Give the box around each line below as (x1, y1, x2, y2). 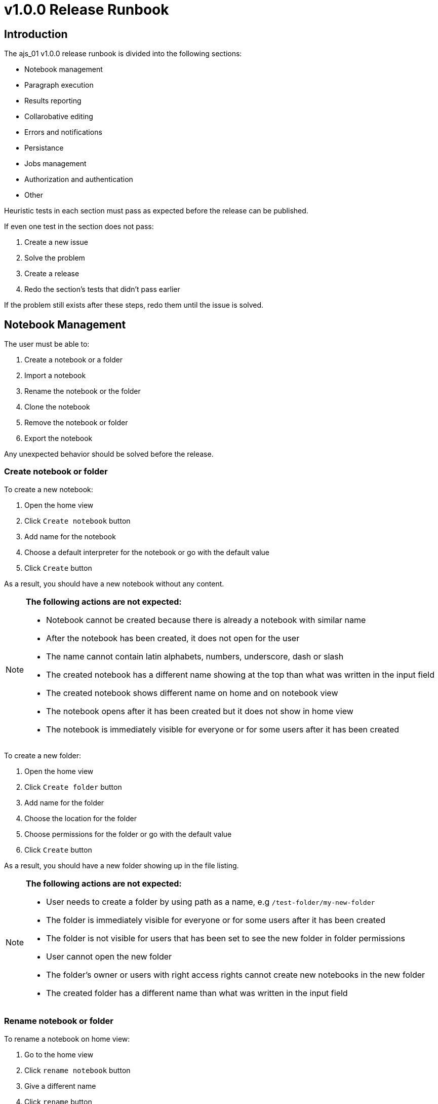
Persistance (24, 143, 64, 153)
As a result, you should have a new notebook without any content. (4, 579, 224, 588)
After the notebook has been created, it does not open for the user (46, 633, 300, 643)
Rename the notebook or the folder (24, 387, 141, 396)
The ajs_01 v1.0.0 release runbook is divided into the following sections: (4, 49, 242, 58)
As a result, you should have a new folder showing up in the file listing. (4, 861, 239, 870)
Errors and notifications (24, 128, 102, 137)
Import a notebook (24, 371, 86, 380)
